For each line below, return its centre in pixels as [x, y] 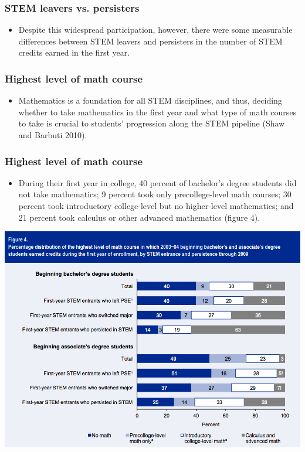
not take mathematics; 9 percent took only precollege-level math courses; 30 [155, 194]
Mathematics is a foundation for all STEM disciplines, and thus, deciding [150, 100]
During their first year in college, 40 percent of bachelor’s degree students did [157, 182]
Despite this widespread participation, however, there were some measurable [155, 30]
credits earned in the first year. [74, 52]
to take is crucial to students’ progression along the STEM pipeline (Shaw [152, 123]
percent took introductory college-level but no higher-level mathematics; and [156, 206]
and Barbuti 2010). [53, 135]
